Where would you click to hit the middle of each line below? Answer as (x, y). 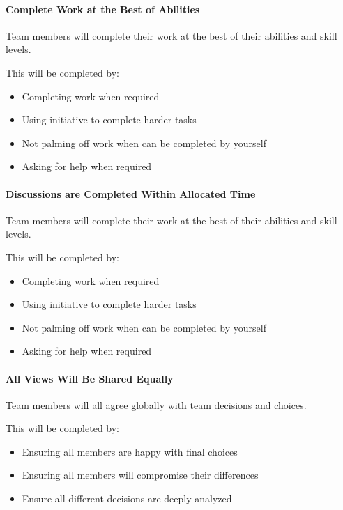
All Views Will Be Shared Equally (90, 378)
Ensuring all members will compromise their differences (140, 475)
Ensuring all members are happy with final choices (130, 451)
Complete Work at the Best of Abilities (103, 9)
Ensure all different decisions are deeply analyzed (127, 499)
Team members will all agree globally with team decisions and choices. (156, 404)
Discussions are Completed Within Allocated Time (131, 193)
